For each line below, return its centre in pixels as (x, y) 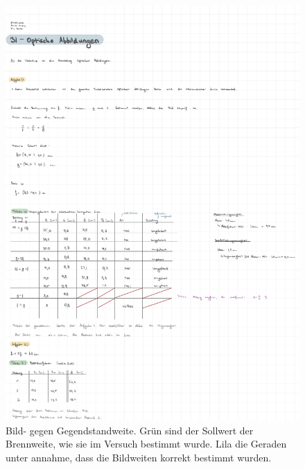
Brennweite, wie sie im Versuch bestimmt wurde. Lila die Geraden (146, 444)
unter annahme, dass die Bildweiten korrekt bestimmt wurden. (139, 457)
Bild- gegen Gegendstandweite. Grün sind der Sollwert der (130, 430)
